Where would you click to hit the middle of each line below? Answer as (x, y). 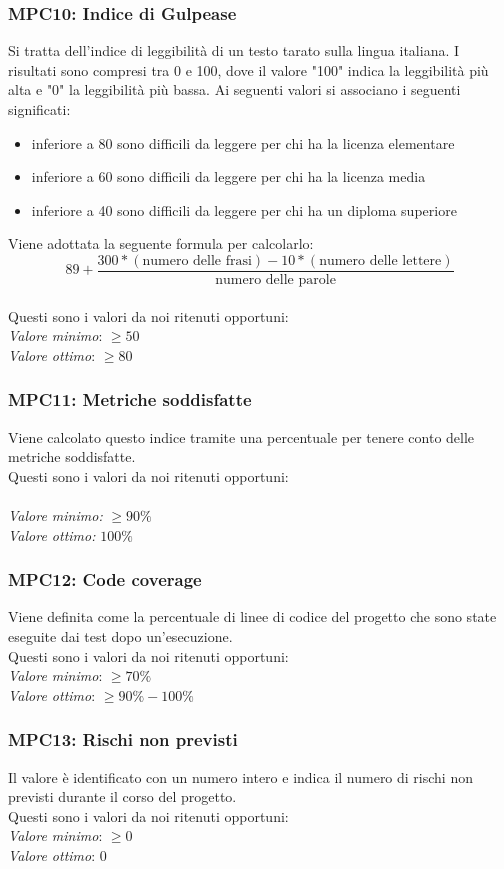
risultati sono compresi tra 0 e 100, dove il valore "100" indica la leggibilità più (248, 69)
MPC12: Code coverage (105, 579)
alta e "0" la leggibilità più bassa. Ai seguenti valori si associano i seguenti (234, 89)
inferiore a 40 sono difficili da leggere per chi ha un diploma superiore (244, 209)
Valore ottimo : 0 (57, 854)
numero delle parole (275, 280)
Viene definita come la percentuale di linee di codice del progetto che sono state (252, 616)
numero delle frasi (197, 260)
